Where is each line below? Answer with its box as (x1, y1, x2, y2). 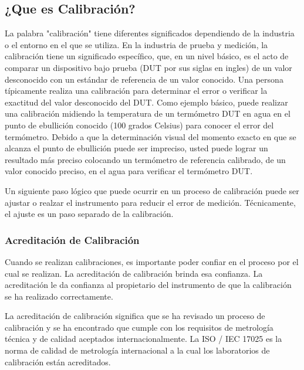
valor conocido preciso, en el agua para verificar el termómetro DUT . (5, 165, 253, 177)
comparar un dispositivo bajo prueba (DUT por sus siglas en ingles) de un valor (5, 61, 292, 73)
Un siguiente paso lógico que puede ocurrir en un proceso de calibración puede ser (5, 184, 299, 196)
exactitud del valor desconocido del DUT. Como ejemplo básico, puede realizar (5, 96, 288, 108)
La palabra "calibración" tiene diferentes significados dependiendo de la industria (5, 27, 295, 39)
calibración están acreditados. (5, 355, 111, 368)
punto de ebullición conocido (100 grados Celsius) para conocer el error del (5, 118, 274, 131)
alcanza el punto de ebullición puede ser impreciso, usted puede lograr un (5, 142, 268, 154)
